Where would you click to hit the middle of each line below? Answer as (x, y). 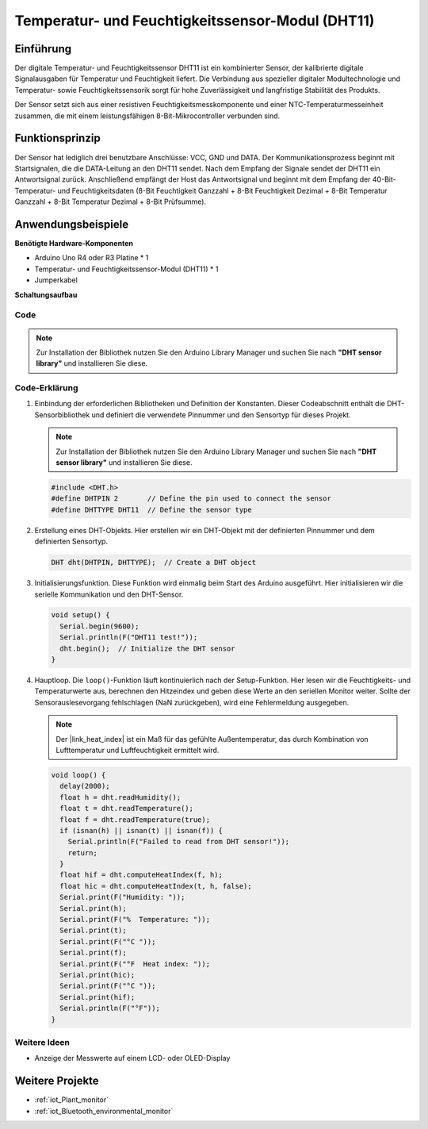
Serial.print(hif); (97, 997)
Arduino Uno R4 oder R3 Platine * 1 (92, 258)
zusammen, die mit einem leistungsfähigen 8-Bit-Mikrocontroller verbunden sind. (147, 116)
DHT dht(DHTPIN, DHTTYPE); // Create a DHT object (154, 563)
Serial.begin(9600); (99, 626)
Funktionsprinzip (57, 138)
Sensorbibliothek (62, 415)
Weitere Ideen (42, 1042)
